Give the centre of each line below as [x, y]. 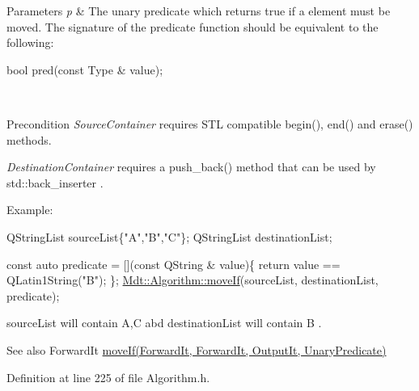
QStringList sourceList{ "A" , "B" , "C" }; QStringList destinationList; [169, 236]
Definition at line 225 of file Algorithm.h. [108, 377]
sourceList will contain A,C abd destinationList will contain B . [164, 323]
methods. [29, 139]
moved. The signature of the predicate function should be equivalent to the [193, 26]
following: [30, 42]
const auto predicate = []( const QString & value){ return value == [174, 264]
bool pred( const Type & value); [85, 69]
